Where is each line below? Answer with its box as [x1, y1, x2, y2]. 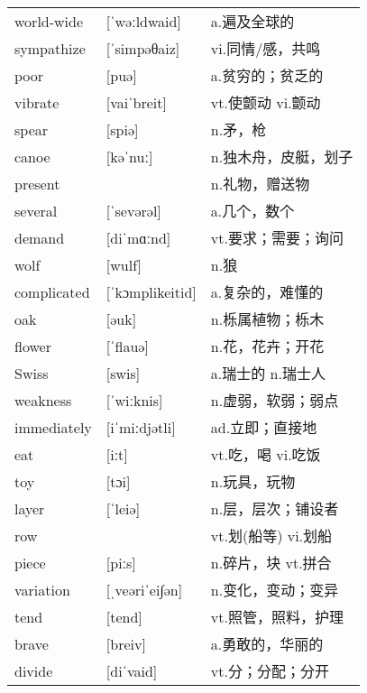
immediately [14, 416, 92, 438]
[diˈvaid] [106, 660, 158, 681]
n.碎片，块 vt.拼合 [210, 552, 332, 574]
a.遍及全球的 [210, 11, 295, 32]
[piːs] [106, 551, 136, 573]
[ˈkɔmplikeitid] [106, 281, 197, 302]
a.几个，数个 [210, 200, 295, 222]
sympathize [14, 37, 86, 59]
